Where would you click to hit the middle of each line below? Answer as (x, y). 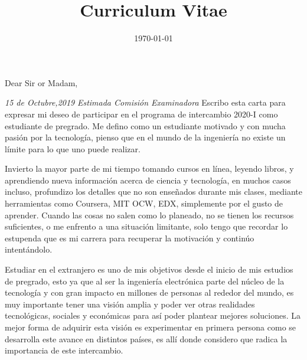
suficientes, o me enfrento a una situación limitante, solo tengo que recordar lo (146, 226)
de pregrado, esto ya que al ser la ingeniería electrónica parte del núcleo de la (145, 281)
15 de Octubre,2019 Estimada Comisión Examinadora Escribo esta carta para (145, 102)
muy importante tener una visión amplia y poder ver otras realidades (130, 304)
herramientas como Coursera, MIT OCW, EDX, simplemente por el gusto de (144, 203)
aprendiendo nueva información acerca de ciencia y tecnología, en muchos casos (148, 180)
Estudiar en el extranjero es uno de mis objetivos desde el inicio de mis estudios (149, 269)
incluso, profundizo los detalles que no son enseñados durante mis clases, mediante (153, 192)
